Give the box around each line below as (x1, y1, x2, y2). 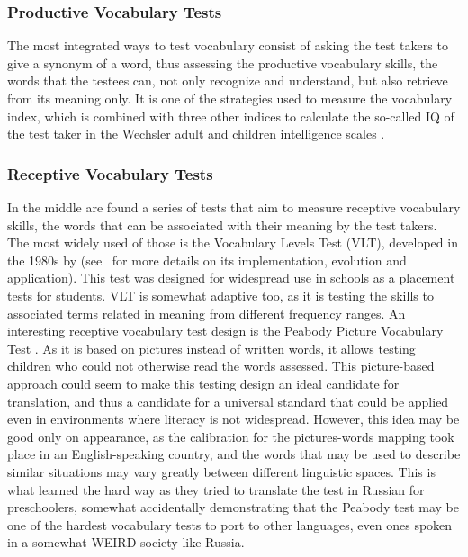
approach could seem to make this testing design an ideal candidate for (7, 373, 400, 392)
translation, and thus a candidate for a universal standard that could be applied (7, 391, 449, 410)
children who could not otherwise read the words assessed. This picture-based (7, 356, 435, 375)
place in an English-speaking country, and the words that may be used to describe (7, 445, 461, 463)
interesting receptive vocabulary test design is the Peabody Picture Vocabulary (7, 321, 444, 340)
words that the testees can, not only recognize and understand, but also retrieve (7, 71, 448, 90)
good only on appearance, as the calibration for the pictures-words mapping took (7, 427, 454, 445)
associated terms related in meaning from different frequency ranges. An (7, 303, 406, 322)
